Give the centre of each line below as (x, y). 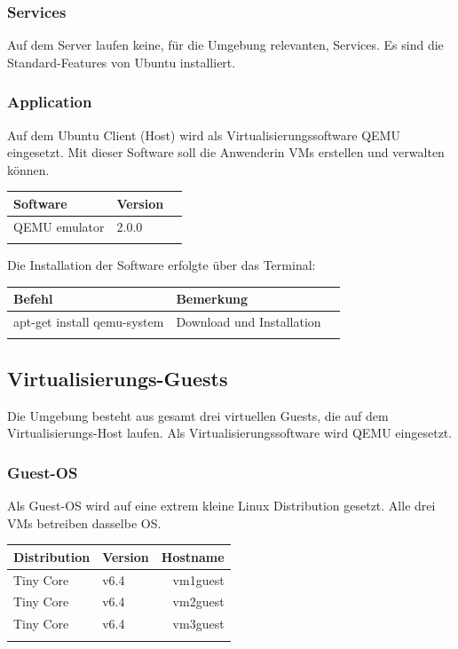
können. (28, 169)
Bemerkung (212, 299)
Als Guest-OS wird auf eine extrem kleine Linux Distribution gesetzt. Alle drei (221, 505)
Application (50, 102)
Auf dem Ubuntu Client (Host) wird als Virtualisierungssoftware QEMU (204, 135)
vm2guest (198, 602)
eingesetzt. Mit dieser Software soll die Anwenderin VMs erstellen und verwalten (226, 152)
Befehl (33, 299)
